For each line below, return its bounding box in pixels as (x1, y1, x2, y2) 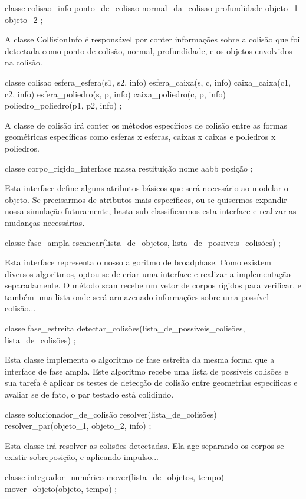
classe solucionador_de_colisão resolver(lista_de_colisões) (5, 408, 217, 420)
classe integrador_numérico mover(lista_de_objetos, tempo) (5, 471, 224, 482)
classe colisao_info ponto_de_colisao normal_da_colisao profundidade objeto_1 (5, 2, 298, 14)
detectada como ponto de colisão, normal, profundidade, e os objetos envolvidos (5, 44, 292, 57)
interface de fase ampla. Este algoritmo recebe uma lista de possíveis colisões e (5, 365, 288, 377)
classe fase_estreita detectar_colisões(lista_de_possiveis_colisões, (5, 322, 245, 334)
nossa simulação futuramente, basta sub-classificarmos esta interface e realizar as (5, 205, 297, 217)
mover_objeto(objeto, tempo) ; (5, 482, 117, 494)
